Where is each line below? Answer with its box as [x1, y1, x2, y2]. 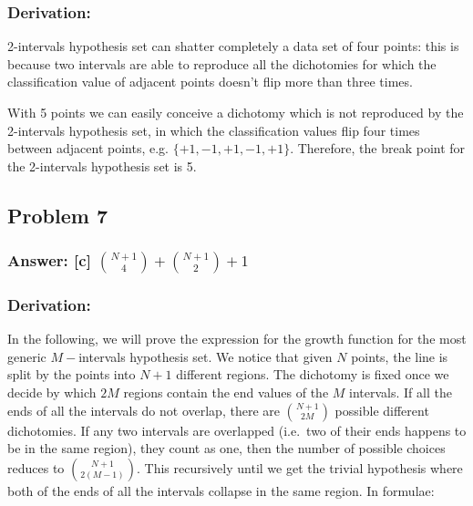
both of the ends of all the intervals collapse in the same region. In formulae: [7, 480, 435, 500]
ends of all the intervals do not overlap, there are [7, 400, 280, 419]
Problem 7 [7, 201, 108, 229]
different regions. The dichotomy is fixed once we [176, 365, 449, 384]
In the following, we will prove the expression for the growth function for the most [7, 329, 467, 348]
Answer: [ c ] [7, 249, 91, 272]
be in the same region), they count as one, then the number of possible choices [7, 439, 446, 458]
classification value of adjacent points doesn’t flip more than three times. [7, 72, 413, 91]
